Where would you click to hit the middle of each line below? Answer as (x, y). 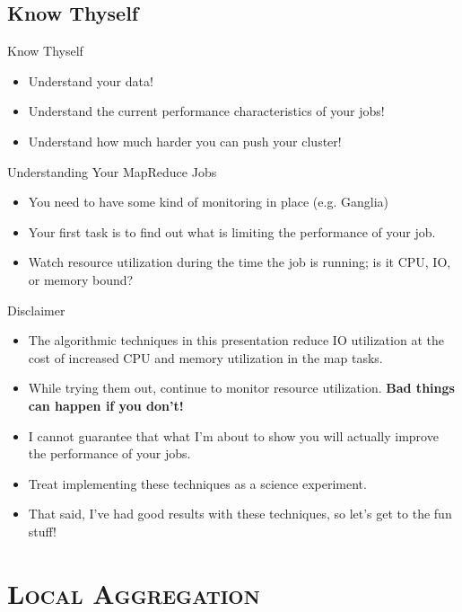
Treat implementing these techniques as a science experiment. (197, 483)
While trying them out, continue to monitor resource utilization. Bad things (241, 388)
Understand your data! (91, 80)
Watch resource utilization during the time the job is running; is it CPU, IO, (240, 262)
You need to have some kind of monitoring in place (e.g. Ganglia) (208, 202)
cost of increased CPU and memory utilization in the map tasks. (205, 357)
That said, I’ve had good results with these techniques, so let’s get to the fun (240, 514)
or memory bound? (81, 279)
